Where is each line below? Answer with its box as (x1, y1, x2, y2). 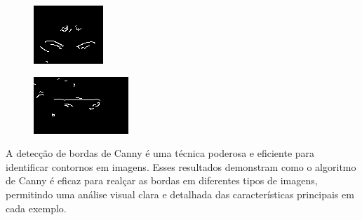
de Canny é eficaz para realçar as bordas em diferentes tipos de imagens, (6, 173, 318, 188)
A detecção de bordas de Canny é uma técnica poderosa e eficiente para (6, 146, 315, 160)
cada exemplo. (6, 200, 67, 215)
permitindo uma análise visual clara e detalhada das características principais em (6, 186, 354, 201)
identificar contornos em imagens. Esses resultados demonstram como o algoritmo (6, 159, 356, 174)
